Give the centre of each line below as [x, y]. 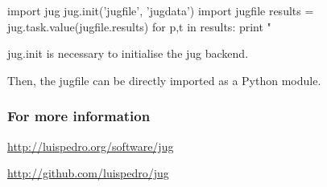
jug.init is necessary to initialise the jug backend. [128, 53]
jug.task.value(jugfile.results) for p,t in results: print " [139, 26]
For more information [79, 116]
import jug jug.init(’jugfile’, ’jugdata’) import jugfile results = [161, 10]
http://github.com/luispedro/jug [88, 173]
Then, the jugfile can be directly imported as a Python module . [164, 80]
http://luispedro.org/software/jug [91, 146]
